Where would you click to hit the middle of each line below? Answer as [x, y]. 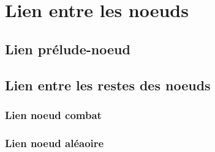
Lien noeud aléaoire [55, 143]
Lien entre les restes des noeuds [108, 85]
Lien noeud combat [53, 114]
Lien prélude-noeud [68, 49]
